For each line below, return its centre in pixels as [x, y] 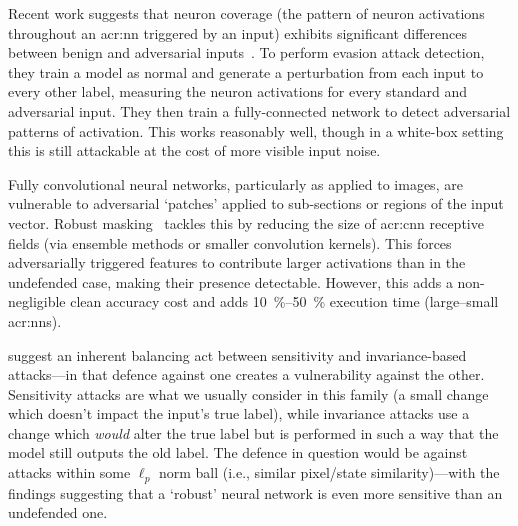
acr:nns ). [35, 320]
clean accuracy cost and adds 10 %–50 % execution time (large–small [284, 301]
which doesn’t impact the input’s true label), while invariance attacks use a [239, 413]
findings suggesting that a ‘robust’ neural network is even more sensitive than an [255, 492]
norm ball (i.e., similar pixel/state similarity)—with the [329, 472]
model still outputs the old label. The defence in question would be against [238, 452]
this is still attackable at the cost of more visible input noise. [194, 150]
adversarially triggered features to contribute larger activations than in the [237, 262]
